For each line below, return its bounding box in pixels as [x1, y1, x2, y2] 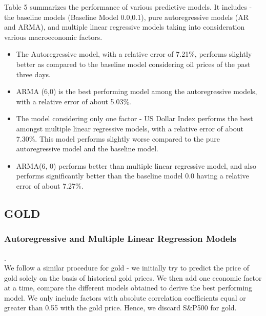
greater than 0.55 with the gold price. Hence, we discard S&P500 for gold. [4, 302, 237, 313]
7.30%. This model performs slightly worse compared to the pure [16, 133, 220, 144]
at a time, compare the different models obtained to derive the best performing [4, 282, 253, 293]
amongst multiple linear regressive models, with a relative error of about [16, 123, 243, 133]
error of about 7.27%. [16, 180, 84, 191]
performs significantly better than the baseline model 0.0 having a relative [16, 170, 249, 181]
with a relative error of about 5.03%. [16, 96, 131, 106]
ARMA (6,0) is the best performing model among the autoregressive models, [16, 86, 257, 97]
